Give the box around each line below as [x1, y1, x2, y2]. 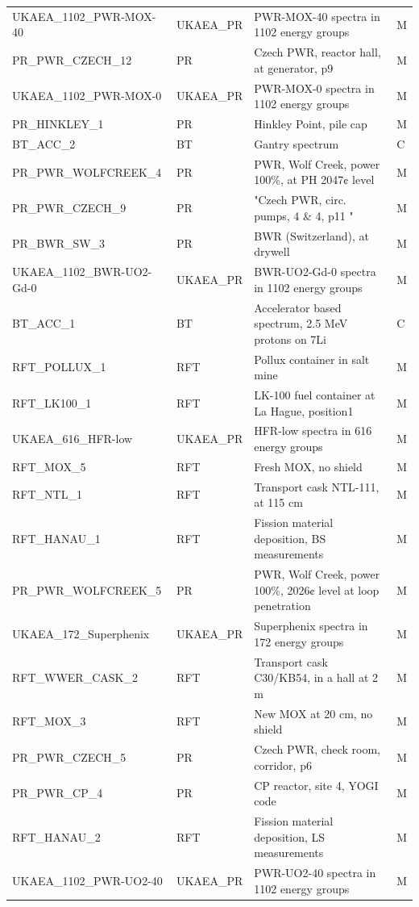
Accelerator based [254, 299, 342, 316]
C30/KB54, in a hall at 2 [254, 669, 379, 686]
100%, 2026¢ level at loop [254, 581, 380, 598]
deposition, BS [254, 529, 326, 546]
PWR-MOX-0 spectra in [254, 79, 375, 96]
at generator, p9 [254, 59, 334, 76]
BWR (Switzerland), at [254, 227, 369, 244]
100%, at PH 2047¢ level [254, 171, 375, 188]
